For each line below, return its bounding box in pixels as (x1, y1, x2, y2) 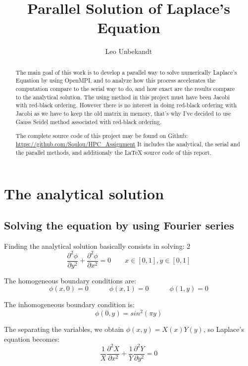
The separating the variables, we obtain (4, 323, 124, 334)
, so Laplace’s (203, 323, 244, 334)
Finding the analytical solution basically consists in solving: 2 (4, 240, 191, 251)
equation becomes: (4, 333, 60, 344)
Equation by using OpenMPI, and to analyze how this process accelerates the (15, 76, 216, 85)
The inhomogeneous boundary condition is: (4, 299, 135, 310)
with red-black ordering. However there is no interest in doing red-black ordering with (15, 101, 237, 109)
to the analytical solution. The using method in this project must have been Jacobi (15, 92, 230, 101)
